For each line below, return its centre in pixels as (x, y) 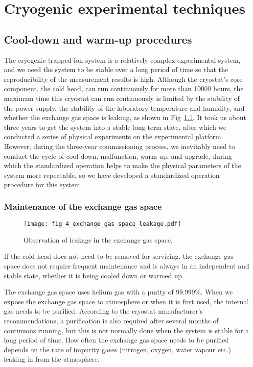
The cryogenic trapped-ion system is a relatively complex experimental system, (122, 60)
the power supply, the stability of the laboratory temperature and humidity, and (124, 108)
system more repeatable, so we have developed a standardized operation (112, 175)
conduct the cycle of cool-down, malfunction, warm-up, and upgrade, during (118, 156)
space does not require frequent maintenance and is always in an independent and (126, 265)
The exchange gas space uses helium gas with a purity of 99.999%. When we (118, 292)
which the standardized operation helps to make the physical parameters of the (123, 165)
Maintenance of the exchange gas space (83, 206)
